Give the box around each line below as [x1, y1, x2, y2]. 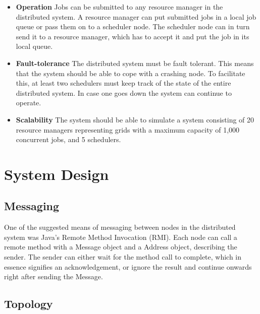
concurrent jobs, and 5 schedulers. [16, 134, 121, 145]
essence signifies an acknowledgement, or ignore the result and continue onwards [4, 261, 252, 272]
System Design [4, 163, 109, 184]
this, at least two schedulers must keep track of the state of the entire [16, 78, 231, 88]
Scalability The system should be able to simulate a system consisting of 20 [16, 114, 254, 124]
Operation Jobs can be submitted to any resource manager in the [16, 2, 223, 12]
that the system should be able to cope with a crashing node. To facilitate [16, 68, 245, 78]
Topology [4, 296, 53, 311]
